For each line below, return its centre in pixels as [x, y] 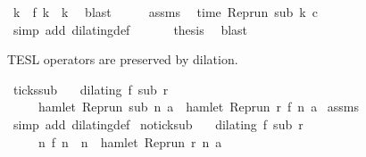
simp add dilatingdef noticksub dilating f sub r [158, 124]
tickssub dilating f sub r [91, 89]
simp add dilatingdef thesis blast [130, 29]
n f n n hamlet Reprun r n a [130, 141]
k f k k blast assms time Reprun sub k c [165, 12]
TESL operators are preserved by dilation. [123, 59]
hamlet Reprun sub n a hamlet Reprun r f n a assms [199, 107]
